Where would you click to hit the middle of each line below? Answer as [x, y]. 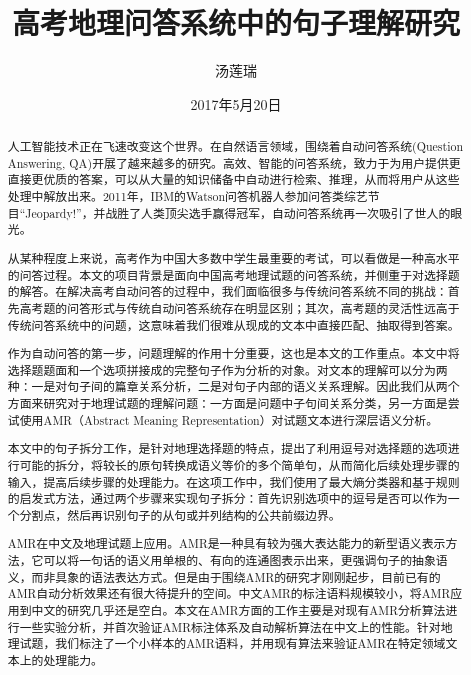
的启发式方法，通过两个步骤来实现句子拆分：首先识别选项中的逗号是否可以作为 [227, 498]
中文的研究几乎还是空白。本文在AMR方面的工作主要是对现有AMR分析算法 [238, 610]
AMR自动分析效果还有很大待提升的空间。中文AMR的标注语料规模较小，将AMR [229, 593]
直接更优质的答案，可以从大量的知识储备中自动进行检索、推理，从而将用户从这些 [233, 179]
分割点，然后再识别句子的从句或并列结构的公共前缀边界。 [180, 514]
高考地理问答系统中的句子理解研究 [235, 22]
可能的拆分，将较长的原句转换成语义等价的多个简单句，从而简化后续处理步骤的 [239, 464]
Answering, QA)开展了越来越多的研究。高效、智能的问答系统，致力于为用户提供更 [234, 162]
